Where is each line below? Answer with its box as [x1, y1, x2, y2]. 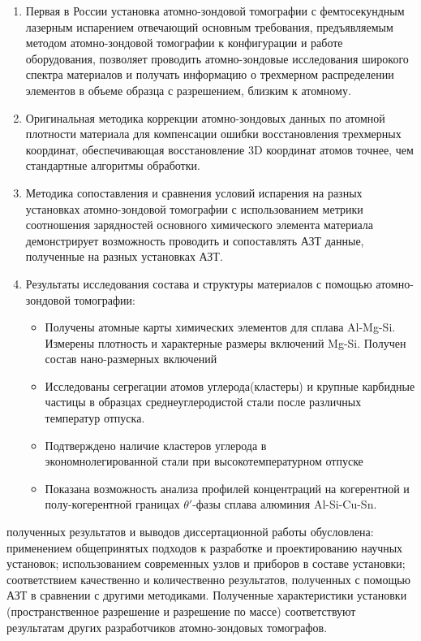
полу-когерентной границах [45, 496, 180, 513]
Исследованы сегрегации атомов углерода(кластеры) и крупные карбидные [45, 377, 415, 394]
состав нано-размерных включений [45, 350, 217, 367]
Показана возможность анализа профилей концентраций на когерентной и [45, 479, 410, 496]
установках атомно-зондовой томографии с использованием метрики [25, 200, 363, 217]
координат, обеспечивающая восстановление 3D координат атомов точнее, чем [25, 141, 414, 158]
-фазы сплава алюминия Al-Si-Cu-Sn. [192, 496, 377, 513]
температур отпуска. [45, 409, 145, 427]
